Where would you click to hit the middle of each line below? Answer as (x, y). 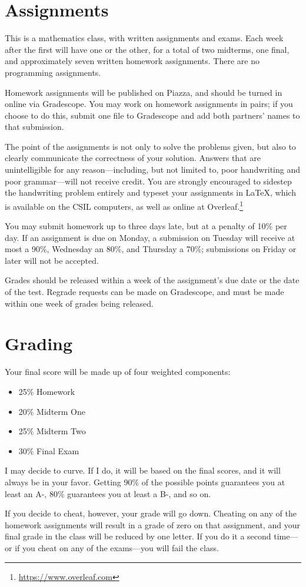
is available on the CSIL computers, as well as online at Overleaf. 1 (124, 205)
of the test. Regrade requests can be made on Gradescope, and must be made (144, 292)
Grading (39, 343)
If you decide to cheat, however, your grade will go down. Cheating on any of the (151, 513)
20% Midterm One (52, 411)
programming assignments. (53, 72)
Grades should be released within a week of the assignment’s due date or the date (152, 280)
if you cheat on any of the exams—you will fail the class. (117, 547)
